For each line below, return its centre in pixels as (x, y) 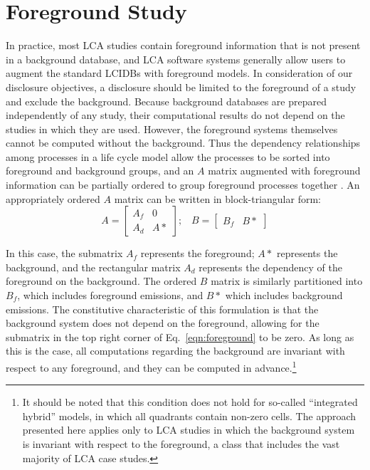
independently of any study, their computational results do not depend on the (175, 115)
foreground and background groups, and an (100, 171)
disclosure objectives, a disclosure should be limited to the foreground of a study (181, 87)
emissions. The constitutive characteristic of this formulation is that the (162, 309)
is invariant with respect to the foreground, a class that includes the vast (181, 444)
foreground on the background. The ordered (101, 281)
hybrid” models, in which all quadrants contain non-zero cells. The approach (189, 416)
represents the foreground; (197, 253)
